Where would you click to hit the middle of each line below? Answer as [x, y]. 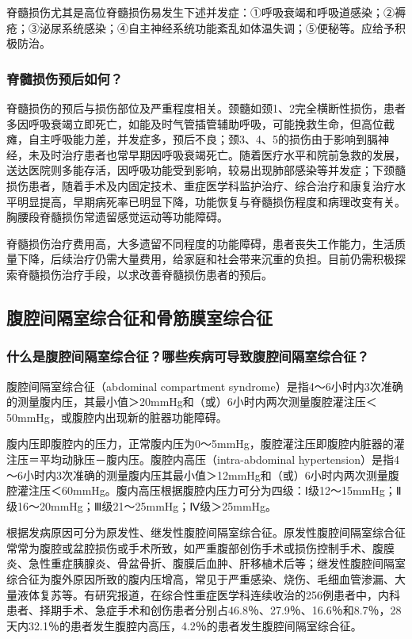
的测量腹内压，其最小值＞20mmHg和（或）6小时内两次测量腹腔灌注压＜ [192, 402]
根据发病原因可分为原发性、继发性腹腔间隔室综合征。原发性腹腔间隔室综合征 [206, 532]
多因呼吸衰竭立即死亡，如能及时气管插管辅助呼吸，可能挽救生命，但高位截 [200, 123]
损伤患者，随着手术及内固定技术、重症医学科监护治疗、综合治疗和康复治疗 [200, 185]
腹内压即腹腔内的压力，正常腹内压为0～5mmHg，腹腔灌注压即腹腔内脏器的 [200, 444]
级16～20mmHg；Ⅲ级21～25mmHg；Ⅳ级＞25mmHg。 [142, 505]
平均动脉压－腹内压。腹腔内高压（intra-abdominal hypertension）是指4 [219, 459]
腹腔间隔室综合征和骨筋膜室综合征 [139, 317]
